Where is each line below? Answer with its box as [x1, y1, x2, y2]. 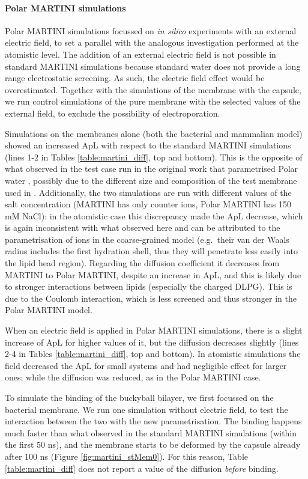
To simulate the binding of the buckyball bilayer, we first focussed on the [5, 391, 274, 404]
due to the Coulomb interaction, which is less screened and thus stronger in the [5, 291, 297, 304]
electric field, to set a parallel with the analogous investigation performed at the [5, 36, 299, 49]
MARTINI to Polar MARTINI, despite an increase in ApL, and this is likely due [5, 268, 301, 281]
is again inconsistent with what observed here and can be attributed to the [5, 221, 280, 234]
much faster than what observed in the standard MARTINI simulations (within [5, 426, 297, 439]
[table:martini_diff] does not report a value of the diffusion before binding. [5, 462, 279, 474]
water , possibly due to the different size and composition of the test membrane [5, 174, 297, 186]
